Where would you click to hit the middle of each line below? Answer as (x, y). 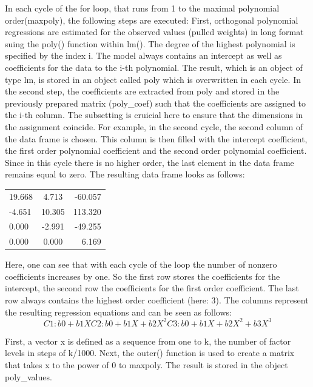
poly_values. (29, 376)
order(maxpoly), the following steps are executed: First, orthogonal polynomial (152, 20)
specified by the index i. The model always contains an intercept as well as (143, 55)
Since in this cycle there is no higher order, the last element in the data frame (150, 162)
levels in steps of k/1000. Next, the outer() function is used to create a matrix (150, 353)
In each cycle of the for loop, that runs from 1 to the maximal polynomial (142, 8)
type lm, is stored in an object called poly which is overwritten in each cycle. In (153, 79)
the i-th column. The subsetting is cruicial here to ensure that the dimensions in (154, 115)
